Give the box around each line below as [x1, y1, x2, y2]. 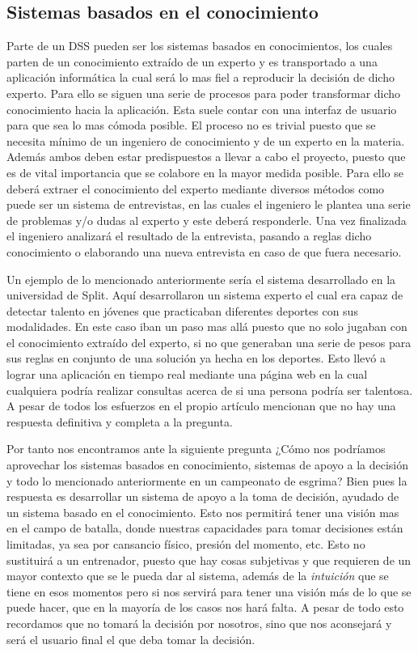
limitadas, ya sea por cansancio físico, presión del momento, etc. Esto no [6, 536, 365, 553]
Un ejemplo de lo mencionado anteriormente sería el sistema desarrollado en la [6, 270, 396, 287]
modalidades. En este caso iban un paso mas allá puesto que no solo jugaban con [6, 318, 407, 335]
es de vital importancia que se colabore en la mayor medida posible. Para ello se [6, 163, 404, 180]
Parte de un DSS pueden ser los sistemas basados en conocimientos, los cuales [6, 37, 393, 54]
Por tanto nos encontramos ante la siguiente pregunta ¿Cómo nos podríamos [6, 440, 386, 457]
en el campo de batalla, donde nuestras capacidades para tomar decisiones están [6, 519, 403, 536]
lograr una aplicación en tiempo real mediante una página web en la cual [6, 366, 368, 383]
